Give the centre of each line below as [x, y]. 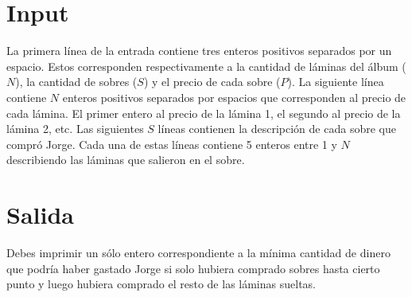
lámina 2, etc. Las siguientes [75, 129]
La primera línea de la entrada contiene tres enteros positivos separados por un [199, 51]
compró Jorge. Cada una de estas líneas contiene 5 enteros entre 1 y [172, 144]
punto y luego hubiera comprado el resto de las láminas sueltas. [161, 284]
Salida [40, 215]
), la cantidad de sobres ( [76, 82]
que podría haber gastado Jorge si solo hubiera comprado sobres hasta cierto [193, 268]
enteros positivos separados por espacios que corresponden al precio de [234, 97]
